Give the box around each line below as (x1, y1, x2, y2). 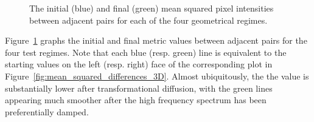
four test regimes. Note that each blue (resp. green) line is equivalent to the (5, 46, 287, 58)
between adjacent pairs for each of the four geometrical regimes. (29, 13, 268, 26)
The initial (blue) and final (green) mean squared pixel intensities (29, 2, 274, 14)
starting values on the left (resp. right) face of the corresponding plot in (5, 58, 273, 70)
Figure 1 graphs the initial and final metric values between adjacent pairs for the (5, 34, 307, 47)
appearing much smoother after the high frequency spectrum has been (5, 93, 267, 106)
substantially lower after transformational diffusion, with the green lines (5, 81, 273, 94)
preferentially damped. (5, 105, 89, 118)
